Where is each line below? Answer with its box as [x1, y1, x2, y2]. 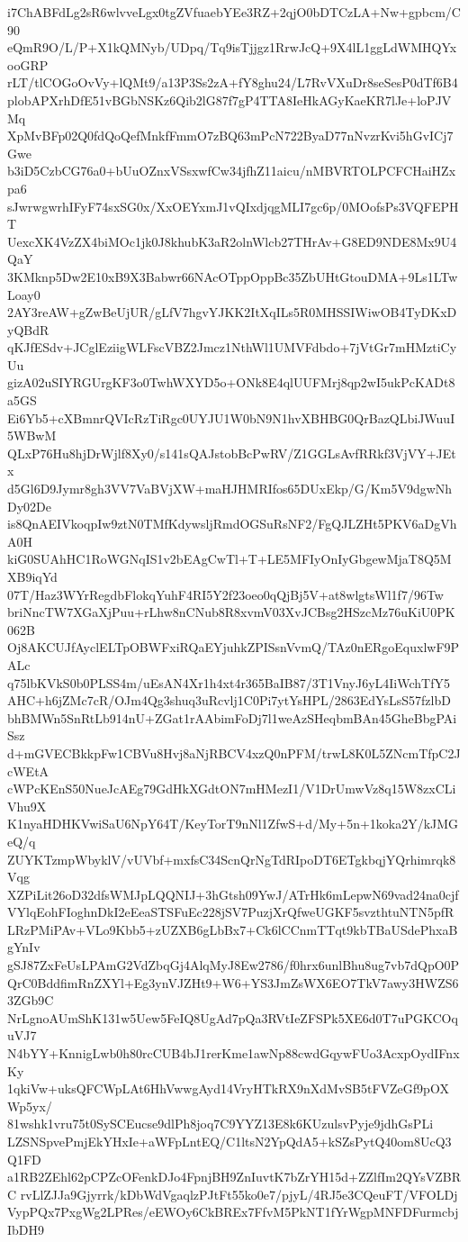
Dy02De [7, 496, 51, 515]
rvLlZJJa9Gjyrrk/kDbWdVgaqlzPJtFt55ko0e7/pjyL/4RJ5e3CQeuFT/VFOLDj [20, 1184, 458, 1203]
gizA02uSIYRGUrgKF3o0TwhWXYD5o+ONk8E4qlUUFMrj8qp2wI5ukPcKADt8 [7, 373, 455, 392]
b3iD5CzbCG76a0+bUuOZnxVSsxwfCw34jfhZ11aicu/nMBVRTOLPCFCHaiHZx [7, 161, 456, 180]
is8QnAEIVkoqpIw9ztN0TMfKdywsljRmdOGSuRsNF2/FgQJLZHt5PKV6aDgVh [7, 514, 457, 533]
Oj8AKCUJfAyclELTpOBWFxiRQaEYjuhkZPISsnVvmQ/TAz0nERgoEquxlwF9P [7, 638, 460, 657]
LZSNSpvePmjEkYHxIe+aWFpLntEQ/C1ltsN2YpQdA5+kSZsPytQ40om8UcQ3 [7, 1132, 452, 1150]
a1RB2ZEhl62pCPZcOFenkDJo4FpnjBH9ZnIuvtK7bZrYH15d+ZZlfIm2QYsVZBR [7, 1167, 461, 1186]
